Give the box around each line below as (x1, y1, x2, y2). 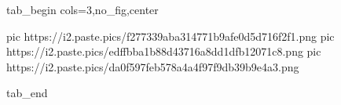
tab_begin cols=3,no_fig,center (6, 2, 159, 17)
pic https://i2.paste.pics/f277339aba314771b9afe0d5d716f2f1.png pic (6, 27, 335, 44)
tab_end (6, 85, 48, 101)
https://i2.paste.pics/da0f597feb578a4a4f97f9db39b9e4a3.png (6, 58, 299, 74)
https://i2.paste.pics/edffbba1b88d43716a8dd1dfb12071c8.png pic (6, 43, 321, 60)
